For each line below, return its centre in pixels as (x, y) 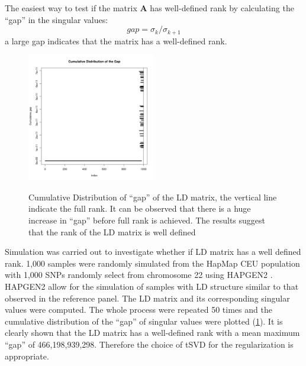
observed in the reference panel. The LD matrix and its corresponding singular (147, 298)
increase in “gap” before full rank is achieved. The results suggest (147, 220)
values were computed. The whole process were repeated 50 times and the (138, 310)
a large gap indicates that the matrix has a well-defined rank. (116, 41)
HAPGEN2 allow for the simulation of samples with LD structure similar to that (152, 286)
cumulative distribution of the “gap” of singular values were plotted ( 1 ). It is (144, 321)
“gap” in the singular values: (57, 19)
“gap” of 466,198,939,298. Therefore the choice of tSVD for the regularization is (149, 344)
